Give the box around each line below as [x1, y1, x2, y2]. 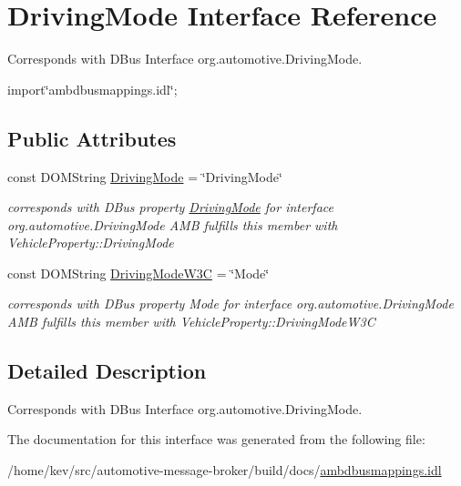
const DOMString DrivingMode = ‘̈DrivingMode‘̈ [7, 167, 282, 186]
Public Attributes [7, 124, 177, 152]
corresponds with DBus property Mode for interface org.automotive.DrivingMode [7, 294, 454, 313]
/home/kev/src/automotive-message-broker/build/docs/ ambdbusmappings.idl [7, 461, 442, 480]
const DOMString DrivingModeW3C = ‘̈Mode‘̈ [7, 263, 270, 282]
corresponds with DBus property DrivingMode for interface [7, 197, 333, 217]
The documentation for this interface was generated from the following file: [7, 430, 425, 449]
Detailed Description [7, 357, 207, 385]
